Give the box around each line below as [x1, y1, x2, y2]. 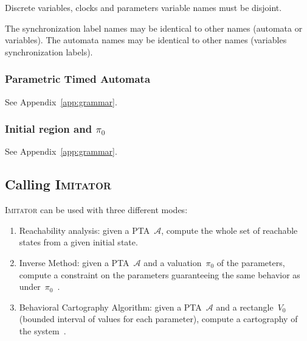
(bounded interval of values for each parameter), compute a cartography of [19, 312, 298, 325]
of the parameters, [216, 256, 285, 269]
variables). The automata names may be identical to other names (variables [5, 33, 287, 46]
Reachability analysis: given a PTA [19, 223, 150, 236]
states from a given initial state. [19, 236, 138, 248]
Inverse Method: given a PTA [19, 256, 129, 269]
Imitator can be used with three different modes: [5, 203, 188, 216]
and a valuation [143, 256, 202, 269]
